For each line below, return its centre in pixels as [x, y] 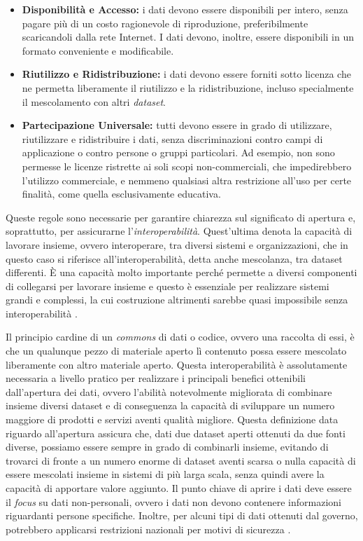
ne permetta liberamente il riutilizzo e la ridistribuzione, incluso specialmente [188, 87]
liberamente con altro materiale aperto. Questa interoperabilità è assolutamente [177, 364]
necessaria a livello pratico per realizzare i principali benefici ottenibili [156, 378]
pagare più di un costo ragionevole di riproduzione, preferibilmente [165, 23]
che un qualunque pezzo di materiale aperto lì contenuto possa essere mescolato [176, 351]
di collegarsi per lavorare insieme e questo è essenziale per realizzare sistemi [168, 286]
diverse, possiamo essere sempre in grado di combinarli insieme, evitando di [167, 447]
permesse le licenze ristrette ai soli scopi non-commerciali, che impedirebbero [187, 166]
